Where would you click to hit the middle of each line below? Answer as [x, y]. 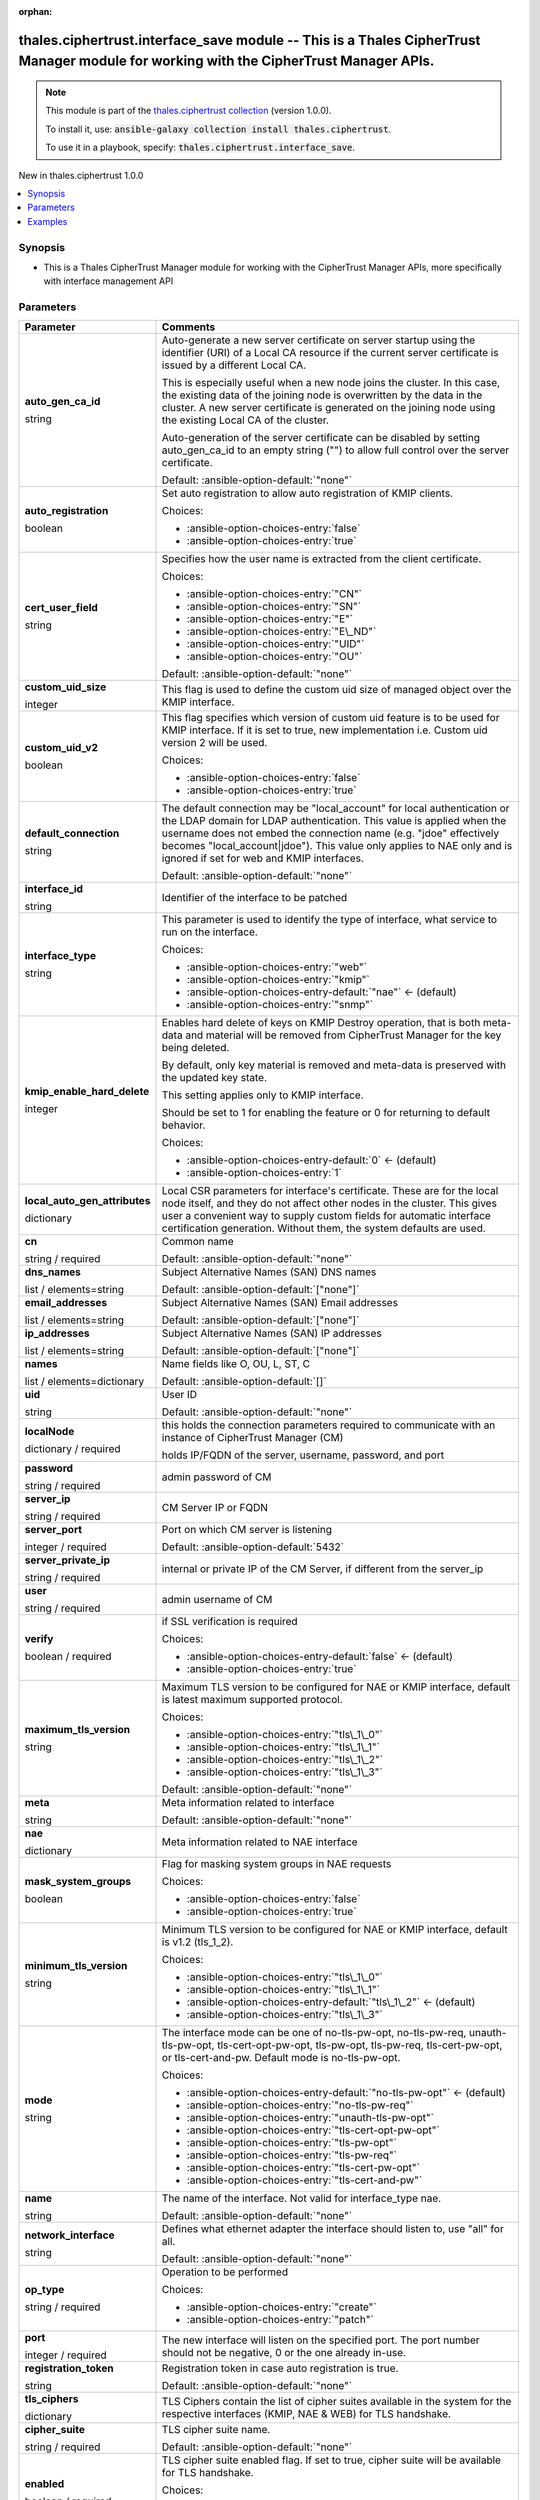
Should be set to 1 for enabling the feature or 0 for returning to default [325, 1113]
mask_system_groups [78, 1882]
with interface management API [108, 281]
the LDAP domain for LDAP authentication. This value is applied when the [334, 821]
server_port [53, 1530]
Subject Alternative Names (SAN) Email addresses [280, 1303]
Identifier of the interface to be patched [254, 898]
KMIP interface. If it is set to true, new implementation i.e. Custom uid [325, 730]
